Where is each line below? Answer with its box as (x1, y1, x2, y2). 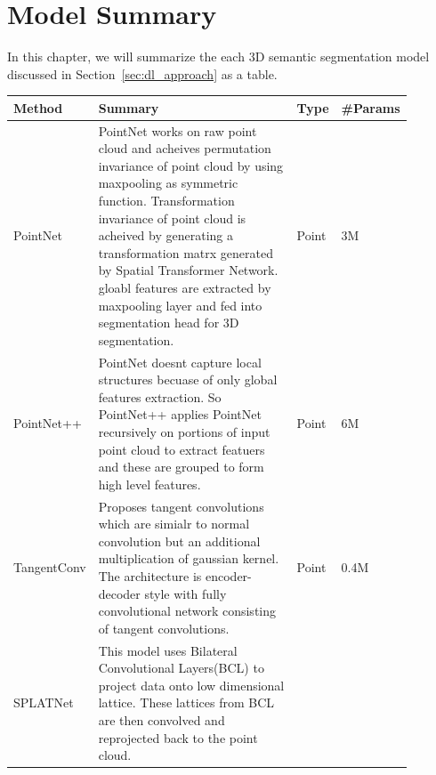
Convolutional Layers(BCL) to (98, 658, 264, 677)
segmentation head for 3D (98, 313, 239, 332)
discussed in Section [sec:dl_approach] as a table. (7, 64, 278, 83)
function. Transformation (98, 191, 235, 210)
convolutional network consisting (98, 601, 277, 620)
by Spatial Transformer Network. (98, 261, 279, 279)
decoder (98, 584, 141, 602)
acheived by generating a (98, 226, 233, 245)
